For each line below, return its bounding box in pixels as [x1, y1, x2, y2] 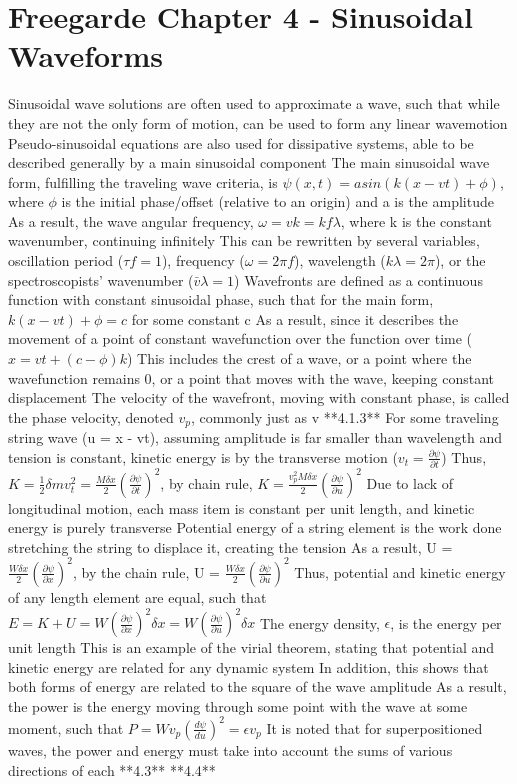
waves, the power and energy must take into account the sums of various [8, 739, 453, 760]
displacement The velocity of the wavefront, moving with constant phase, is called [8, 387, 510, 408]
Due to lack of [366, 472, 454, 493]
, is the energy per [390, 612, 502, 633]
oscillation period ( [8, 250, 124, 271]
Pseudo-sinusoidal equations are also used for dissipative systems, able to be [8, 132, 474, 153]
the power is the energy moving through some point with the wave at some [8, 695, 468, 716]
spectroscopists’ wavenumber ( [8, 269, 194, 290]
